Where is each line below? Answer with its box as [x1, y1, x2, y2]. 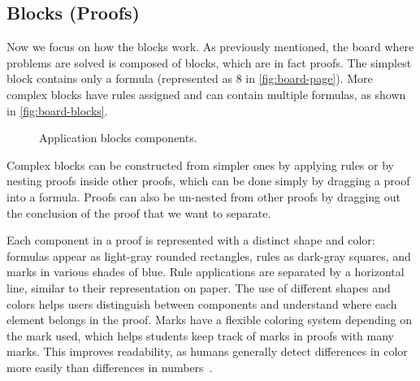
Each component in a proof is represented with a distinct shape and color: [6, 232, 375, 249]
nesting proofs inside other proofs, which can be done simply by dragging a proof [6, 172, 410, 189]
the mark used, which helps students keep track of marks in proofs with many [6, 327, 394, 344]
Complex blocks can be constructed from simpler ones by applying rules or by [6, 156, 394, 173]
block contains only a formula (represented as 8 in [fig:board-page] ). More [6, 70, 373, 87]
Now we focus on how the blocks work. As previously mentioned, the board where [6, 38, 414, 55]
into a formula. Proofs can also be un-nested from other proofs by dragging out [6, 188, 401, 205]
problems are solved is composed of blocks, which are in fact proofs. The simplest [6, 54, 412, 71]
